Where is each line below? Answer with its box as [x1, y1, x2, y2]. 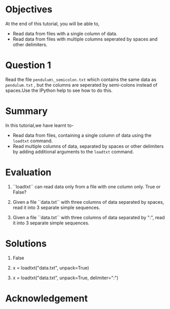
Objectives [5, 4, 53, 15]
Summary [5, 105, 48, 117]
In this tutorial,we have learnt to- [5, 122, 74, 128]
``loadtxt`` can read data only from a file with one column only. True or [12, 183, 161, 189]
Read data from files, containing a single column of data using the [12, 132, 152, 138]
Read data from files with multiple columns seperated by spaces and [12, 36, 158, 42]
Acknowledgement [5, 293, 88, 304]
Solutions [5, 238, 47, 249]
